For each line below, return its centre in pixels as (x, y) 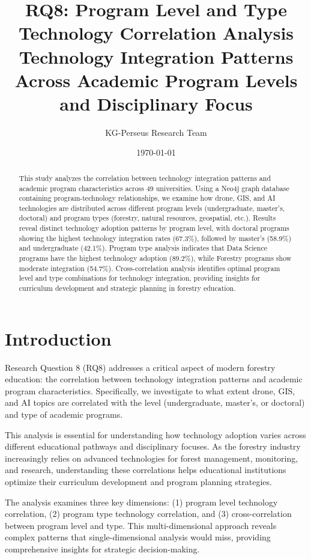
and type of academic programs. (64, 414)
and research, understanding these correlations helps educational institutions (146, 470)
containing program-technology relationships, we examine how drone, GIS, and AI (147, 198)
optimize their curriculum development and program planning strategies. (138, 482)
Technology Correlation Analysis (156, 33)
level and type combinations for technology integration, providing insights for (140, 278)
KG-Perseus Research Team (156, 132)
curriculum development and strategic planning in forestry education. (127, 288)
